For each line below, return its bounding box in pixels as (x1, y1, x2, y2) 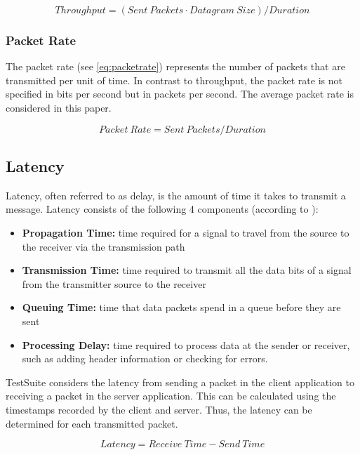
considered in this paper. (6, 100, 112, 114)
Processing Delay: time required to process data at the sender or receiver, (22, 337, 350, 352)
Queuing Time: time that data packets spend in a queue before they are (22, 300, 341, 315)
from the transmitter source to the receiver (22, 276, 206, 291)
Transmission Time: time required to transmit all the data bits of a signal (22, 263, 352, 277)
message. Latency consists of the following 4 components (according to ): (6, 202, 319, 216)
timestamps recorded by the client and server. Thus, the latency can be (6, 402, 312, 416)
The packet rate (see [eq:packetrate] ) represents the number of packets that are (6, 59, 345, 74)
